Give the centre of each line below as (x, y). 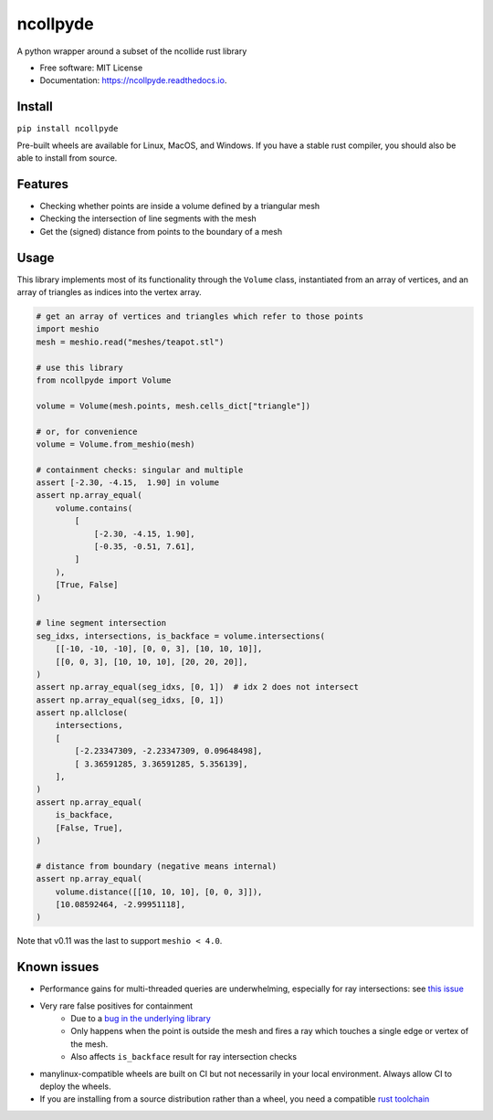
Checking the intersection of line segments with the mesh (148, 218)
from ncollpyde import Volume (104, 380)
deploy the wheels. (75, 1086)
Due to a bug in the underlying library (141, 1019)
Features (42, 184)
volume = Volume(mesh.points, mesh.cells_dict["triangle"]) (173, 406)
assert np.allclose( (82, 713)
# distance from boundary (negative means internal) (157, 866)
